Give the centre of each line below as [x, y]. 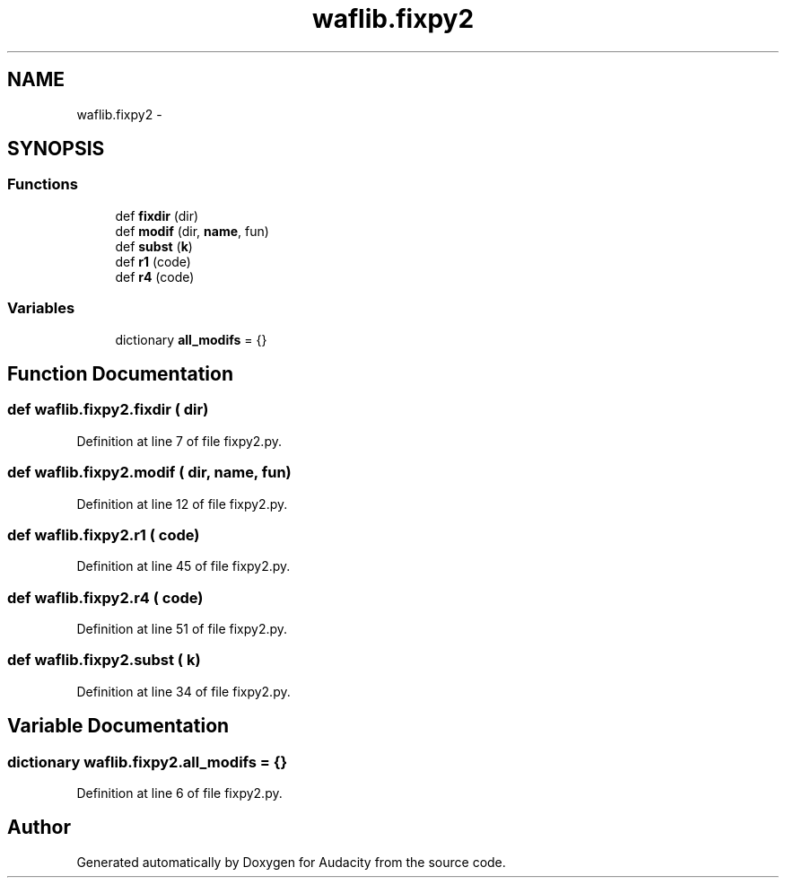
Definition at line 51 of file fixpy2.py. [182, 629]
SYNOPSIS [56, 149]
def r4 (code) [155, 276]
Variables [41, 308]
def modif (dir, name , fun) [192, 231]
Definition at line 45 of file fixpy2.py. [183, 566]
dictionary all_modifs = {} [191, 339]
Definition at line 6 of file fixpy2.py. [179, 793]
